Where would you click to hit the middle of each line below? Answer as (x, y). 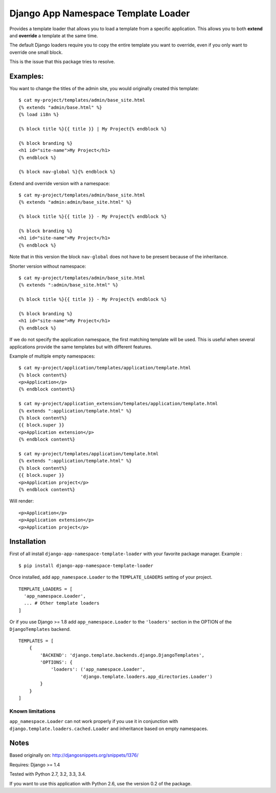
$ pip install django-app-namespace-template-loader (86, 566)
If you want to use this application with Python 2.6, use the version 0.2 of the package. (100, 783)
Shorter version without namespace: (48, 266)
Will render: (22, 501)
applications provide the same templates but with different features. (81, 347)
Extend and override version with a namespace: (60, 183)
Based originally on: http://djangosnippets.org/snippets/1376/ (74, 755)
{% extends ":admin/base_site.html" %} (68, 285)
